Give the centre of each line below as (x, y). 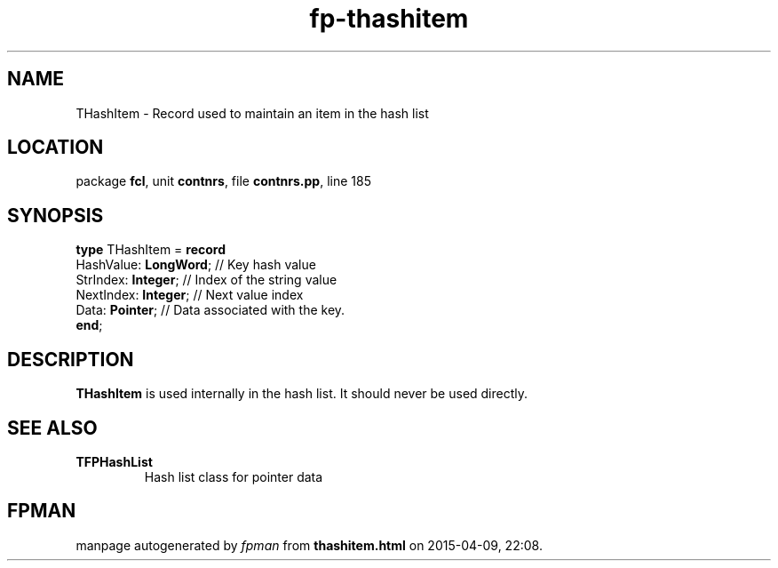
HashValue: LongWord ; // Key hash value (196, 265)
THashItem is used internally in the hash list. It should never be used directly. (302, 394)
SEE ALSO (52, 428)
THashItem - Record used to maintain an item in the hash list (252, 113)
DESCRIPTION (71, 359)
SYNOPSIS (56, 215)
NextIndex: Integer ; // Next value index (190, 295)
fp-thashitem (389, 19)
